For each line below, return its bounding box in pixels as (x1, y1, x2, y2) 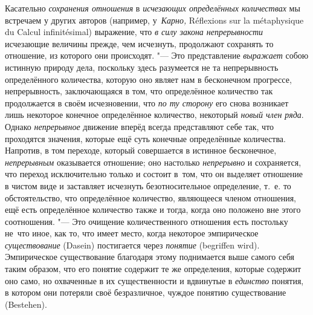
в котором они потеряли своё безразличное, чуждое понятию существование (5, 286, 286, 299)
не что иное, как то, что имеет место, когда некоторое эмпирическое (5, 227, 259, 239)
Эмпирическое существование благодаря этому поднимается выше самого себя (5, 250, 294, 263)
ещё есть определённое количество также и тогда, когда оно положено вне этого (5, 203, 301, 216)
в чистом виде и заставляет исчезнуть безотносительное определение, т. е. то (5, 179, 291, 192)
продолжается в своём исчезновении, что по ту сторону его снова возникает (5, 96, 289, 109)
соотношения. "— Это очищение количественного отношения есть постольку (5, 215, 288, 227)
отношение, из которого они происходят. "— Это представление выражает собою (5, 49, 309, 62)
